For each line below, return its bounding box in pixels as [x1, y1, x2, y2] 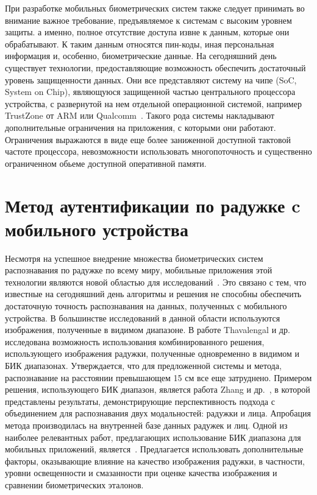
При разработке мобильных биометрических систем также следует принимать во [5, 2, 305, 14]
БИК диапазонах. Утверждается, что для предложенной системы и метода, [5, 359, 282, 371]
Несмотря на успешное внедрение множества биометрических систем [5, 251, 263, 264]
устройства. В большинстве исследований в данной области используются [5, 311, 280, 324]
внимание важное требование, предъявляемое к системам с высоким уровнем [5, 13, 292, 26]
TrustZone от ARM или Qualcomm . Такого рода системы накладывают [5, 109, 275, 122]
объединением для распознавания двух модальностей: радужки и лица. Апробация [5, 407, 311, 420]
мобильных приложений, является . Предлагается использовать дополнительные [5, 443, 304, 455]
